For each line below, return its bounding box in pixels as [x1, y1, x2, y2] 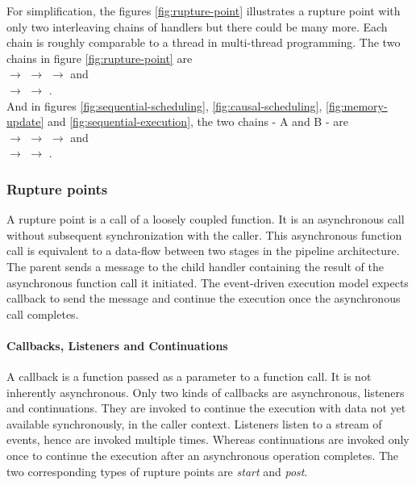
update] [6, 113, 44, 130]
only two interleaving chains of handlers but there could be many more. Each [6, 18, 388, 35]
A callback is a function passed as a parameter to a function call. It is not [6, 368, 372, 385]
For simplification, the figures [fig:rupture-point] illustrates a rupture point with [6, 2, 401, 19]
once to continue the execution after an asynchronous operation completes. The [6, 447, 399, 464]
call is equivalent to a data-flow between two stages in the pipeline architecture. [6, 242, 400, 259]
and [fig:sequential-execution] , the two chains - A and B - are [47, 113, 348, 130]
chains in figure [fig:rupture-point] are [6, 49, 193, 66]
